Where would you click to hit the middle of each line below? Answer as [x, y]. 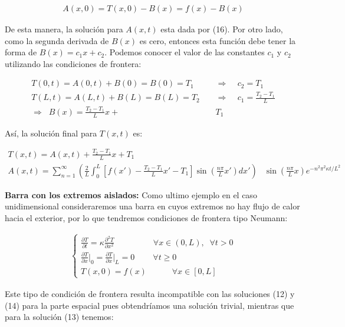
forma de [21, 52]
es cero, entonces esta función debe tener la [218, 40]
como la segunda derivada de [57, 40]
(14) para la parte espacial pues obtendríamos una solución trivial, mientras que [149, 305]
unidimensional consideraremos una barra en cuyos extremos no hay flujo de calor [152, 206]
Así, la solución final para [51, 133]
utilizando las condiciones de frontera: [73, 63]
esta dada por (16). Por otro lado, [222, 29]
